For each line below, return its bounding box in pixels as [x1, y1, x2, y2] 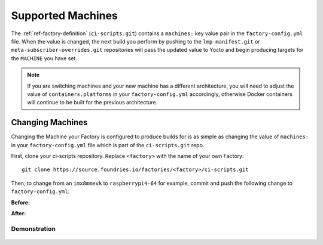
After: [11, 209, 26, 217]
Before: [11, 199, 30, 206]
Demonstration [11, 224, 56, 232]
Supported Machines [11, 9, 118, 22]
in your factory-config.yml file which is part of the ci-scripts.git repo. [11, 141, 205, 148]
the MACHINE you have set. [11, 54, 77, 62]
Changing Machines [11, 117, 88, 128]
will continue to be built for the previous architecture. [27, 99, 158, 106]
